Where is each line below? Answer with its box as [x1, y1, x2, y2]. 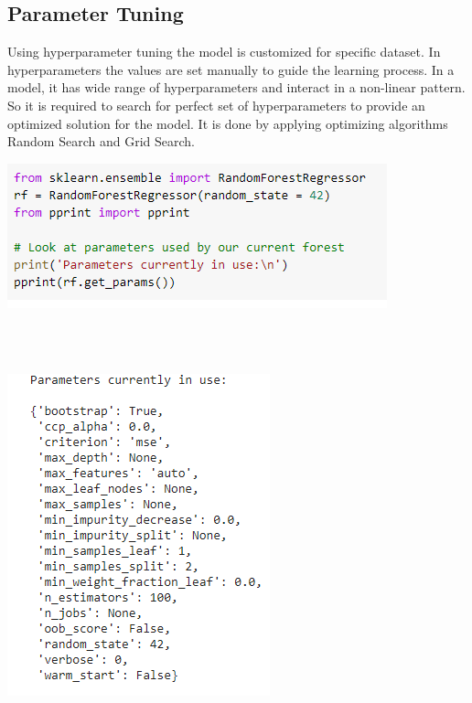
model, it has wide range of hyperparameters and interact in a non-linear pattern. [7, 78, 466, 97]
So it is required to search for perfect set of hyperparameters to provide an [7, 95, 425, 114]
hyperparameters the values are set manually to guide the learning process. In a [7, 59, 455, 79]
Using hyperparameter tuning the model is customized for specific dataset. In [7, 42, 441, 61]
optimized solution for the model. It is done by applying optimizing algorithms [7, 113, 448, 133]
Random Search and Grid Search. [7, 132, 195, 151]
